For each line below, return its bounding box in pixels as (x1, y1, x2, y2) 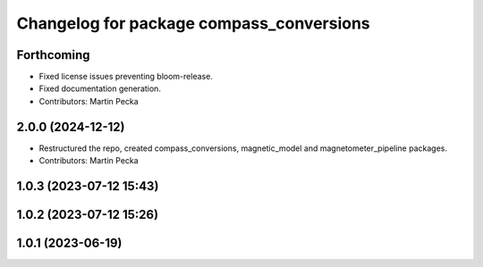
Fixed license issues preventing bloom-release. (38, 71, 214, 82)
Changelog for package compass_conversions (16, 13, 370, 33)
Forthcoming (16, 47, 90, 63)
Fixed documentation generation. (38, 83, 161, 94)
